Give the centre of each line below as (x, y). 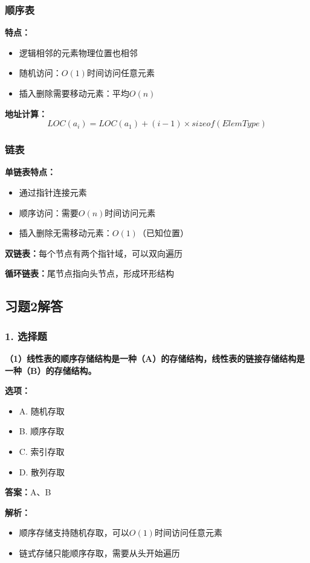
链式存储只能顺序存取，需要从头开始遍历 (99, 552)
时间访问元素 (130, 212)
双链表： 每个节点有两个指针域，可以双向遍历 (94, 253)
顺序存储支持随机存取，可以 (74, 532)
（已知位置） (163, 233)
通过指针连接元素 (53, 192)
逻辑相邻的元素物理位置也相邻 (78, 52)
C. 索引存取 (42, 451)
